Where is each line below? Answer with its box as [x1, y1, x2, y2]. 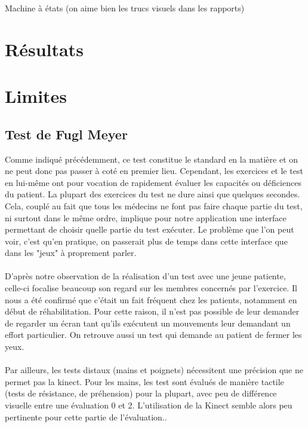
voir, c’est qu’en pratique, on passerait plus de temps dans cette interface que [5, 234, 288, 247]
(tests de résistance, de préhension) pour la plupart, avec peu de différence [5, 387, 277, 399]
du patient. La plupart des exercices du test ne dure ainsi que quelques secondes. [5, 188, 300, 200]
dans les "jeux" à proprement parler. [5, 246, 137, 259]
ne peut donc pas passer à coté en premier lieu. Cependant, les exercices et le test [5, 164, 303, 177]
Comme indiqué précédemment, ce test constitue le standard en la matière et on [5, 152, 298, 165]
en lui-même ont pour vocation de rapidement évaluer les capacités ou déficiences [5, 176, 301, 188]
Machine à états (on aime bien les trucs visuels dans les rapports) [5, 2, 245, 14]
